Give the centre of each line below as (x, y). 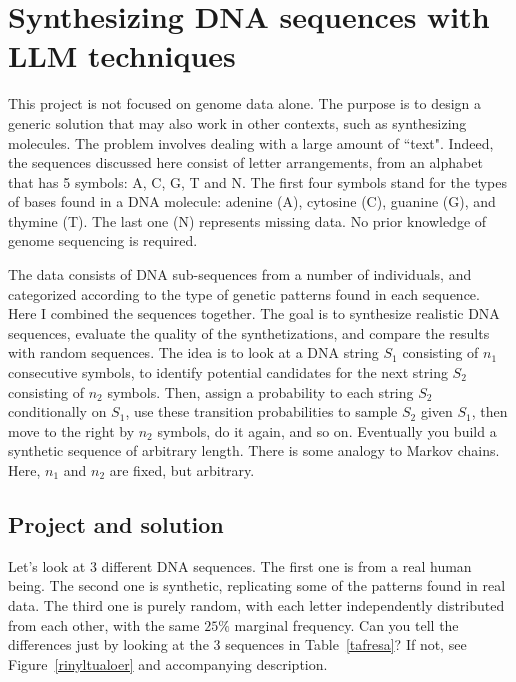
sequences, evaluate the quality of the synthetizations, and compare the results (249, 332)
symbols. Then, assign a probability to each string (260, 391)
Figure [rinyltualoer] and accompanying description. (168, 663)
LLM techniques (122, 55)
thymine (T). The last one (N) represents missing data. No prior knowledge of (247, 220)
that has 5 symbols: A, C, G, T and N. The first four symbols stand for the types (257, 181)
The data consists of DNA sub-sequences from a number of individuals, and (240, 274)
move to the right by (71, 430)
